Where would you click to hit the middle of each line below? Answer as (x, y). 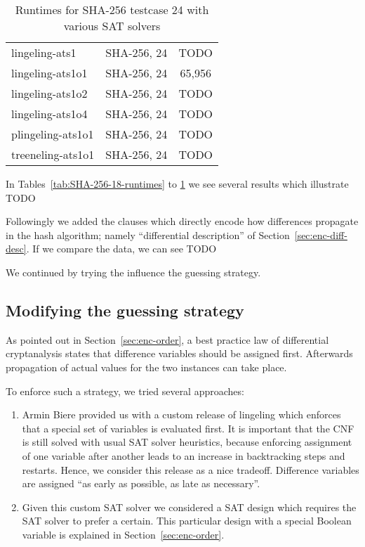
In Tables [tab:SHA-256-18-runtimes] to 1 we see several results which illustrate (177, 184)
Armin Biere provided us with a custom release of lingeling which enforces (181, 414)
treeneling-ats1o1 (53, 154)
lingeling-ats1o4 (49, 114)
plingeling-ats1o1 (53, 134)
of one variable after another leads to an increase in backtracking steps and (184, 455)
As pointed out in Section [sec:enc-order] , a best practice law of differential (167, 339)
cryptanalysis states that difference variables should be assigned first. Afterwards (179, 353)
